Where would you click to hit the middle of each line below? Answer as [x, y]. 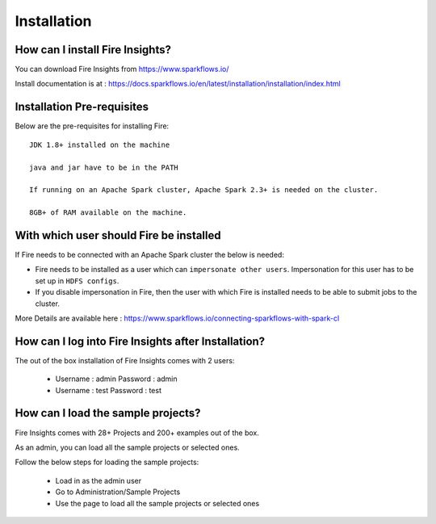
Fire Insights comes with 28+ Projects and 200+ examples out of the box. [137, 433]
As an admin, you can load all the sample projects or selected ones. [127, 447]
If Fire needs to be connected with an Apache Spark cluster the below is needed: [149, 255]
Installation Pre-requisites [82, 107]
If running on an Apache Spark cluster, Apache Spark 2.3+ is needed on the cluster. [204, 190]
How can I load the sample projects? [108, 413]
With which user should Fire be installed [118, 235]
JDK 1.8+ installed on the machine [100, 145]
